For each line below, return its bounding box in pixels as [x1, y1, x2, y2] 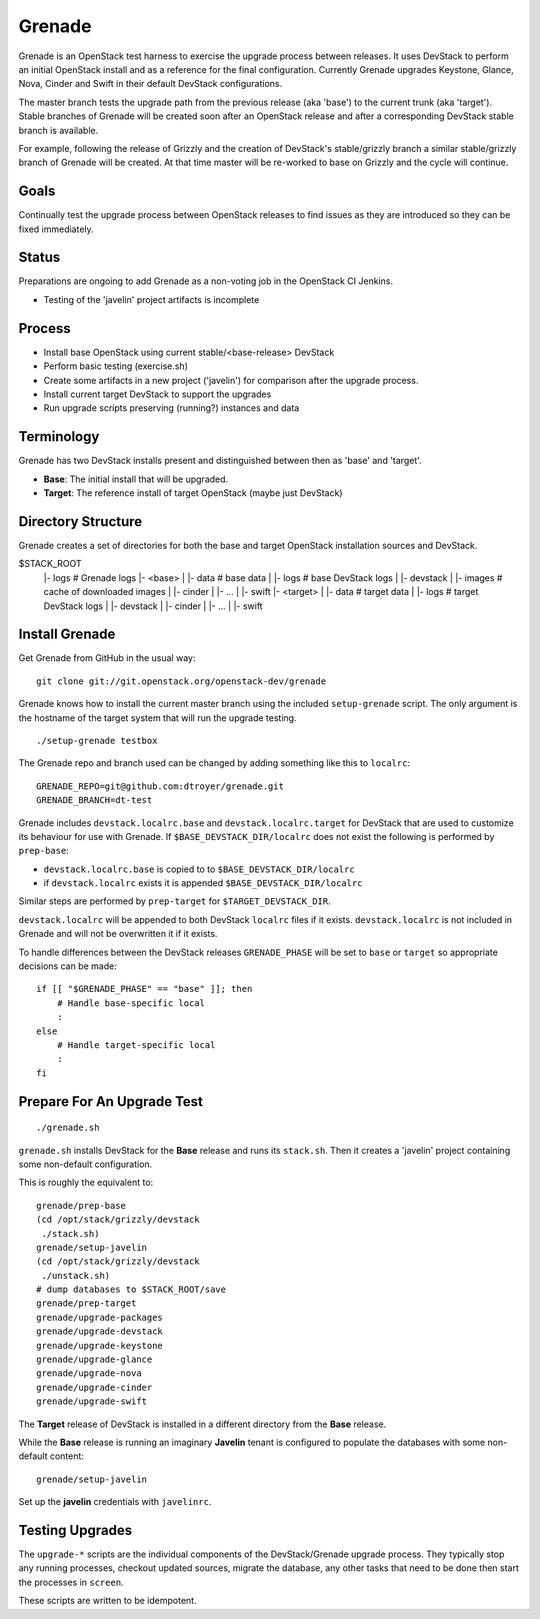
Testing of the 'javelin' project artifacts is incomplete [43, 293, 260, 305]
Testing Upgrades [18, 1521, 133, 1539]
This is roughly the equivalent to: [18, 1176, 154, 1189]
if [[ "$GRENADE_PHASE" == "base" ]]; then [36, 983, 253, 995]
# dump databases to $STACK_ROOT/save [36, 1284, 227, 1295]
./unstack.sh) [41, 1270, 111, 1281]
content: [49, 1450, 85, 1462]
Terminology [18, 428, 100, 445]
